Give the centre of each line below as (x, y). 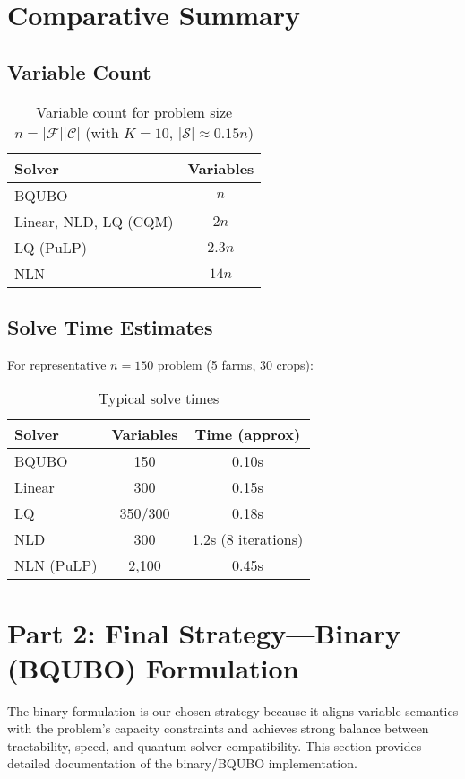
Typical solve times (159, 398)
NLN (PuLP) (56, 565)
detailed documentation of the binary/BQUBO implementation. (182, 763)
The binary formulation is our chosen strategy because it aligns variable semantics (233, 710)
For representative (57, 364)
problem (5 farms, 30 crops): (235, 364)
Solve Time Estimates (110, 326)
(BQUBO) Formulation (153, 667)
